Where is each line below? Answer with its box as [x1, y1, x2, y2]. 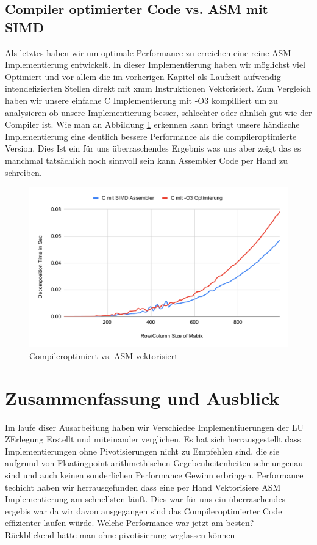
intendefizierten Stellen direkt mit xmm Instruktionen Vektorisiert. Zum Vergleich [5, 82, 311, 95]
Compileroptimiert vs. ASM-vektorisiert [29, 349, 178, 362]
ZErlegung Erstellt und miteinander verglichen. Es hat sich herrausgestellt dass [5, 433, 301, 445]
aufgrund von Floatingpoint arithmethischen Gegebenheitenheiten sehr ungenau [5, 456, 304, 469]
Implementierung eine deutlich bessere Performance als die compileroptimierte [5, 130, 297, 142]
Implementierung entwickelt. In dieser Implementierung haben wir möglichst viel [5, 58, 306, 71]
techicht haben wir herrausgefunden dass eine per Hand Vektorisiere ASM [5, 480, 281, 493]
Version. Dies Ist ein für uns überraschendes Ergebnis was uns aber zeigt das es [5, 142, 301, 155]
